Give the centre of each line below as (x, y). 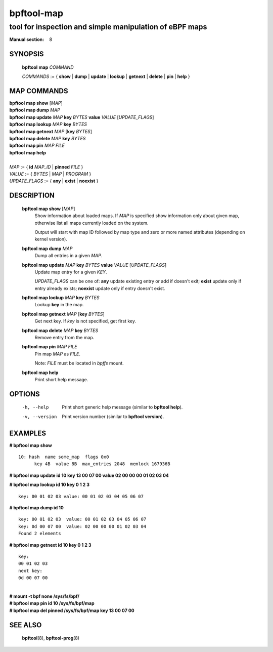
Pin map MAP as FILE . (57, 354)
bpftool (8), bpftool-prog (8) (51, 638)
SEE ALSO (26, 625)
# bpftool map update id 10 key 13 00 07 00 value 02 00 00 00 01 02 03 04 (89, 475)
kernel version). (51, 239)
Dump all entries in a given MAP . (69, 256)
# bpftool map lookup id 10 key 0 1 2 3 (49, 485)
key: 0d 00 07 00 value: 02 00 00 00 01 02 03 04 (82, 526)
